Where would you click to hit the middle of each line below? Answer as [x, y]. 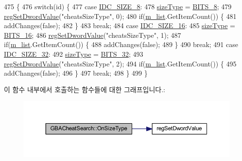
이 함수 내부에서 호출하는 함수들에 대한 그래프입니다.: [85, 89]
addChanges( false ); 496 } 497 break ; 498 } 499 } [76, 73]
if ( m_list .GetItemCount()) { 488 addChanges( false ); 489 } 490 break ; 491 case [121, 44]
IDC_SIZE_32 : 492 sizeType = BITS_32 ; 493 [74, 54]
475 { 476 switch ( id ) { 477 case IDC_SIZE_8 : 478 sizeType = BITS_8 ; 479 [118, 6]
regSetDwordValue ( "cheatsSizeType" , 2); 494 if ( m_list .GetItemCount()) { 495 [120, 63]
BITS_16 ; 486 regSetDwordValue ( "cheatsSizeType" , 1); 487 [93, 35]
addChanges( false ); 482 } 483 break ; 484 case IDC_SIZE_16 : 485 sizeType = [120, 25]
